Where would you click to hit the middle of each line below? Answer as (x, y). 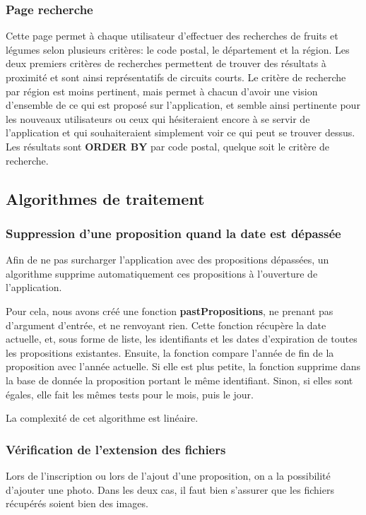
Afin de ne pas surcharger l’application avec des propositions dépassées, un (167, 260)
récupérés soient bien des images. (77, 503)
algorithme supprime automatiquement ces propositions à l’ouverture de (162, 273)
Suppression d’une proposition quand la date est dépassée (173, 233)
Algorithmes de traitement (105, 198)
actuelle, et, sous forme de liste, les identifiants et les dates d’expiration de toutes (182, 339)
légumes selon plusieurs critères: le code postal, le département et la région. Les (178, 49)
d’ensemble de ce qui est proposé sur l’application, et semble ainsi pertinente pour (183, 105)
